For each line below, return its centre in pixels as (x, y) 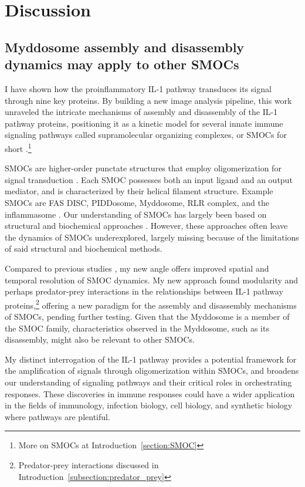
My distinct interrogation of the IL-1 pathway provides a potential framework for (151, 359)
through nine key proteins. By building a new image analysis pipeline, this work (148, 100)
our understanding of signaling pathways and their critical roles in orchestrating (148, 382)
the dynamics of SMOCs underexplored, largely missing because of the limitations (152, 237)
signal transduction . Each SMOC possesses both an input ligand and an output (149, 179)
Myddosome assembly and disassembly (125, 47)
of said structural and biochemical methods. (84, 248)
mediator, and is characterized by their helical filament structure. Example (139, 191)
